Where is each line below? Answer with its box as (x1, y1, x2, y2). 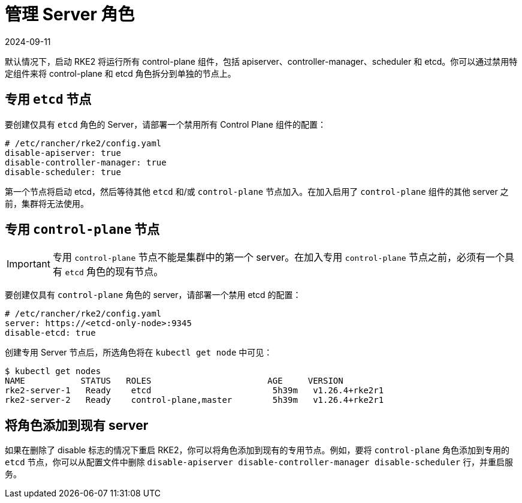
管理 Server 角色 (5, 4, 135, 25)
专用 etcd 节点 (5, 92, 92, 107)
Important (7, 258, 50, 270)
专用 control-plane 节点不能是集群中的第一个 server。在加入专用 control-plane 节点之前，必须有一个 (52, 251, 505, 264)
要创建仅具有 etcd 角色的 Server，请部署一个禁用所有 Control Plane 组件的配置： (5, 119, 326, 129)
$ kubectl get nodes (5, 366, 101, 377)
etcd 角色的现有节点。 (65, 266, 164, 278)
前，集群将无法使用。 (5, 198, 89, 209)
